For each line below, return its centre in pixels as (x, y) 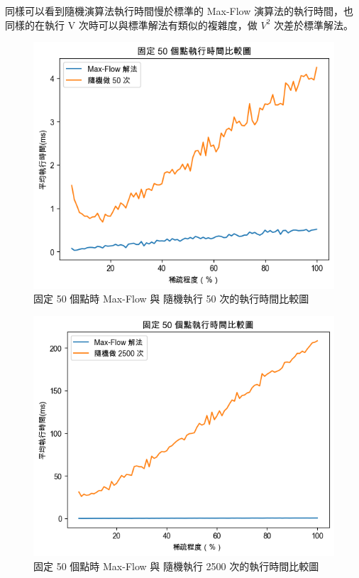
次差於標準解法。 (314, 24)
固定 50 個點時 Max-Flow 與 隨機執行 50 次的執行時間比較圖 (171, 299)
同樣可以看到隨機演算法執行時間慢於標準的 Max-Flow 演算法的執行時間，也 (179, 11)
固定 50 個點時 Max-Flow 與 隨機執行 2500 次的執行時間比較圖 (176, 566)
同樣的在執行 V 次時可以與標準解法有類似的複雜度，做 (131, 24)
